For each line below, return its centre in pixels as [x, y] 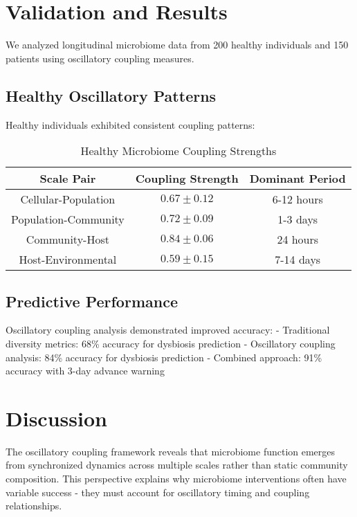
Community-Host [67, 239]
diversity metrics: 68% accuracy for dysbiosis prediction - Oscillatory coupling [171, 343]
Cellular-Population [68, 199]
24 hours [298, 239]
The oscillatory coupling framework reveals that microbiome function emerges [171, 451]
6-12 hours [297, 199]
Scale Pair [68, 179]
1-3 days [298, 219]
